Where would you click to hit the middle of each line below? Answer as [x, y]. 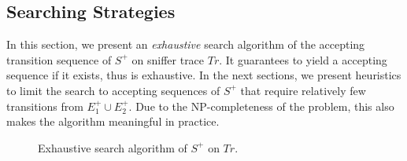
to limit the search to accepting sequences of [113, 90]
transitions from [45, 106]
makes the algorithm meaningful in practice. [113, 121]
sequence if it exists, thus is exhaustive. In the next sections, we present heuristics [204, 75]
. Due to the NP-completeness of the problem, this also [261, 106]
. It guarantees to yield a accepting [303, 59]
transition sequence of [59, 59]
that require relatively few [303, 90]
